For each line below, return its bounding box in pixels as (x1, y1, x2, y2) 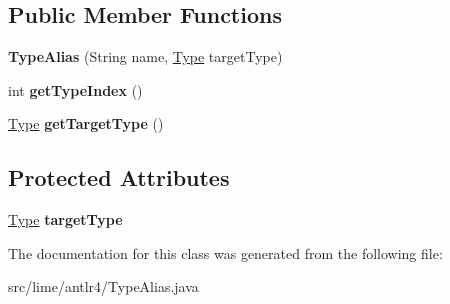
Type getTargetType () (8, 113, 164, 134)
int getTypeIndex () (8, 79, 143, 100)
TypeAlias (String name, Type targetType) (8, 46, 283, 67)
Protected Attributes (8, 162, 230, 193)
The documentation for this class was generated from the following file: (8, 242, 443, 263)
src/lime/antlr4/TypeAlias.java (8, 276, 199, 297)
